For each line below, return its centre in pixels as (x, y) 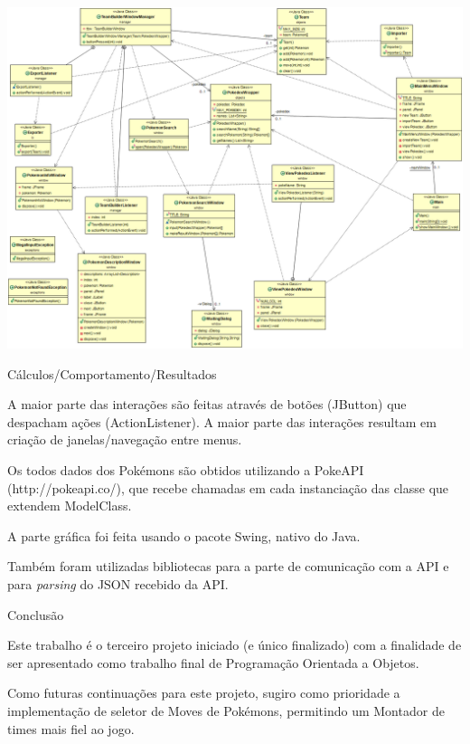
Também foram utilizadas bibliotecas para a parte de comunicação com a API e (228, 566)
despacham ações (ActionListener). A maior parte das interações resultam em (222, 421)
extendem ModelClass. (70, 506)
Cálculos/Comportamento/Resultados (112, 373)
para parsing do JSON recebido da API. (118, 583)
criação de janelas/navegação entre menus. (125, 439)
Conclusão (36, 614)
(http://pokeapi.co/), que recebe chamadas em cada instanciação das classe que (228, 487)
